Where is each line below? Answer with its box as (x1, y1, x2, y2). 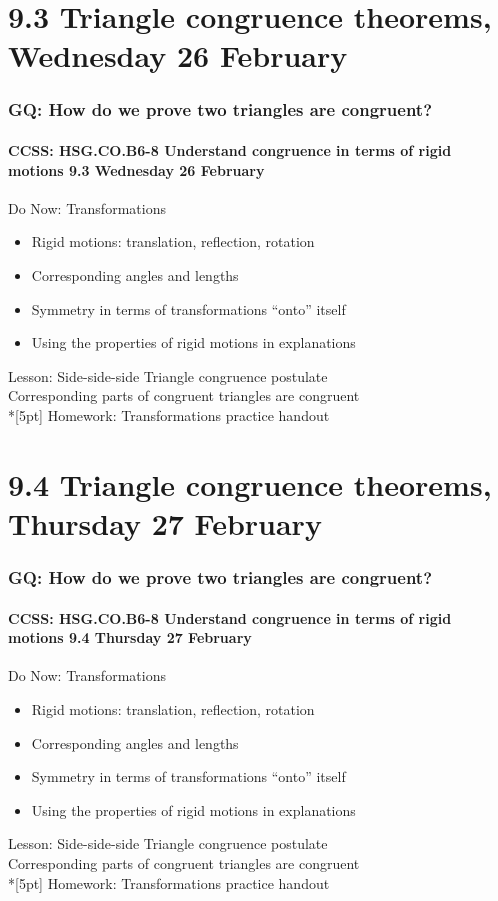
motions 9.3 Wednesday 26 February (8, 159, 265, 180)
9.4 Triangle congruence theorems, (8, 463, 492, 504)
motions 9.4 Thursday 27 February (8, 627, 252, 648)
